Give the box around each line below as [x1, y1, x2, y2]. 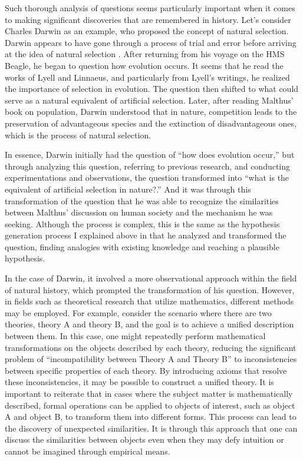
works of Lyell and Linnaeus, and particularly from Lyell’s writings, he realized [5, 71, 290, 83]
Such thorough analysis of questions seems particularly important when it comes [5, 2, 295, 14]
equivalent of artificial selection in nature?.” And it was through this [5, 183, 251, 195]
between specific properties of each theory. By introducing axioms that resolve [5, 364, 287, 376]
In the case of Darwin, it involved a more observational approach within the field [5, 272, 297, 284]
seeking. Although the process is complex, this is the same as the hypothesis [5, 217, 280, 230]
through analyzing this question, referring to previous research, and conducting [5, 160, 291, 172]
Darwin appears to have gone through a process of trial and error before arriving [5, 36, 297, 48]
